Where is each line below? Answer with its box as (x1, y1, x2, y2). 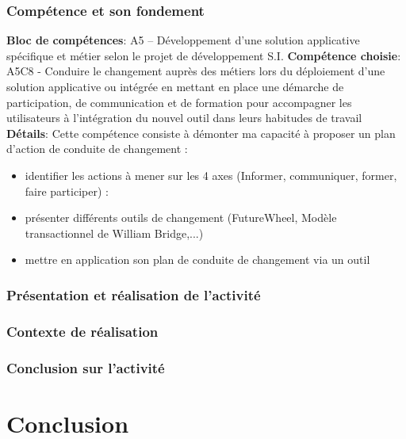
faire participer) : (25, 182, 109, 199)
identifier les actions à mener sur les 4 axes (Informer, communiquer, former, (25, 166, 397, 183)
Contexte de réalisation (6, 321, 159, 341)
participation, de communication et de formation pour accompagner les (6, 94, 352, 110)
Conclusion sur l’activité (6, 357, 165, 377)
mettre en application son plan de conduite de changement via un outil (25, 251, 370, 268)
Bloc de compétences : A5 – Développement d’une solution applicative (6, 32, 360, 48)
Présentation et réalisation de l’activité (6, 284, 261, 304)
